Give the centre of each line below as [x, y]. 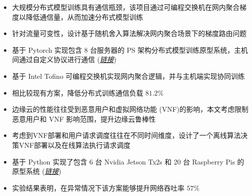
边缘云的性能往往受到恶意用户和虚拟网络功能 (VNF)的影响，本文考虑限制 [130, 109]
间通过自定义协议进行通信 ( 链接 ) [64, 59]
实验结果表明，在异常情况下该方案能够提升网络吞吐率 [98, 187]
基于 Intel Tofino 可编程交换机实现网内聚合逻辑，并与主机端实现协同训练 [128, 76]
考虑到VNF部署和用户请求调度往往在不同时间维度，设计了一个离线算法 [126, 135]
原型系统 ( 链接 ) [37, 171]
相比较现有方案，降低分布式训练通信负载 [78, 92]
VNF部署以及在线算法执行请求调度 [75, 145]
